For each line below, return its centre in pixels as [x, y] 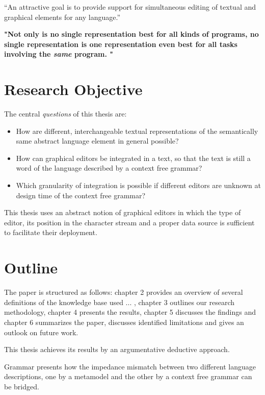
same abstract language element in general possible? [97, 141]
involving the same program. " [59, 54]
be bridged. [22, 386]
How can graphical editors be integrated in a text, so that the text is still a [133, 158]
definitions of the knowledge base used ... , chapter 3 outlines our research [120, 302]
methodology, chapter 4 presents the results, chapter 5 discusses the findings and [130, 312]
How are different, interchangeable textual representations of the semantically [137, 131]
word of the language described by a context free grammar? [109, 168]
